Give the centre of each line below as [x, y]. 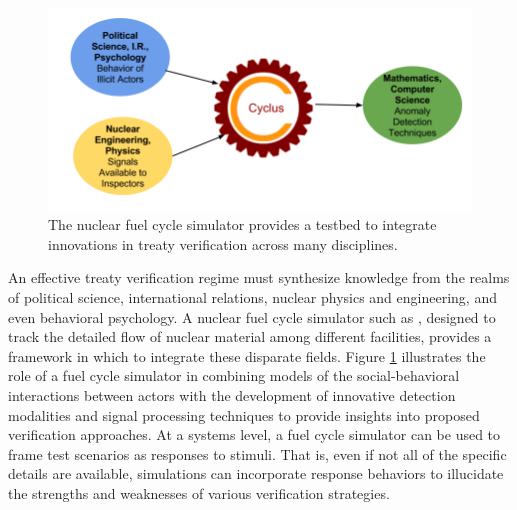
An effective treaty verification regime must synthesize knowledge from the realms [259, 277]
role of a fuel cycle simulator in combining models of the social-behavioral [234, 375]
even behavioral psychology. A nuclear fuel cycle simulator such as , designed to [252, 316]
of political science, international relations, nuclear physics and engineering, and [252, 296]
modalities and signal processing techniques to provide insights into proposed [244, 414]
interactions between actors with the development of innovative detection [232, 394]
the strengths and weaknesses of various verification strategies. [199, 492]
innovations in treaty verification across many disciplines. [223, 243]
